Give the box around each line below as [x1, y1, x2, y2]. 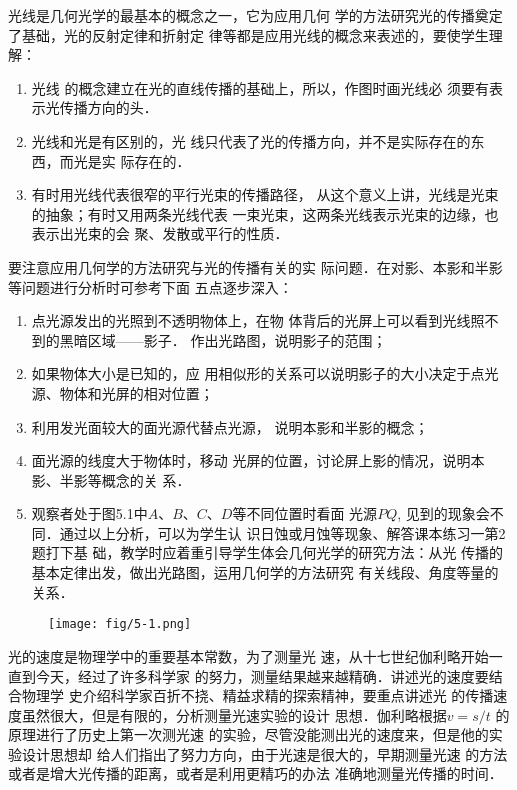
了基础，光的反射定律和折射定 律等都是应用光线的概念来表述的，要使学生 [8, 24, 489, 45]
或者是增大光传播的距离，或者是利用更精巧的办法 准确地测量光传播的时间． [8, 763, 503, 784]
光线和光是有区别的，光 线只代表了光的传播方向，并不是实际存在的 [31, 130, 471, 151]
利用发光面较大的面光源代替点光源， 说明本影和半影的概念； [31, 416, 429, 437]
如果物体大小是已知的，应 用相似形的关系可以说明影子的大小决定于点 [31, 363, 485, 384]
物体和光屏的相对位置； [59, 382, 214, 403]
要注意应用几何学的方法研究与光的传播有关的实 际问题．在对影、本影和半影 [8, 256, 503, 277]
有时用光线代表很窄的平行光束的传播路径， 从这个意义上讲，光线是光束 [31, 184, 499, 205]
